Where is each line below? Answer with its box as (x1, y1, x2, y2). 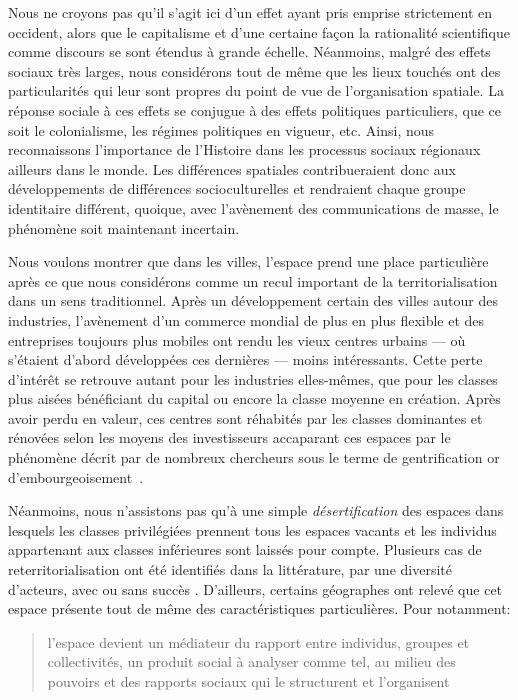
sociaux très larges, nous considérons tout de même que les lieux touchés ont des (8, 60, 501, 81)
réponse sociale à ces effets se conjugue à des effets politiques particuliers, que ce (8, 99, 502, 120)
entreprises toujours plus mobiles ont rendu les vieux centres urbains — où (8, 329, 466, 350)
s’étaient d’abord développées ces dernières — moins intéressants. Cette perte (8, 349, 483, 370)
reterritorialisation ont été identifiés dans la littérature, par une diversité (8, 559, 452, 580)
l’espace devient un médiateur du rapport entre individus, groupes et (47, 631, 470, 652)
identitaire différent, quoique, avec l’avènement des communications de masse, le (8, 197, 499, 218)
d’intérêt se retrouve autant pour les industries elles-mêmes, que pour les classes (8, 368, 498, 389)
